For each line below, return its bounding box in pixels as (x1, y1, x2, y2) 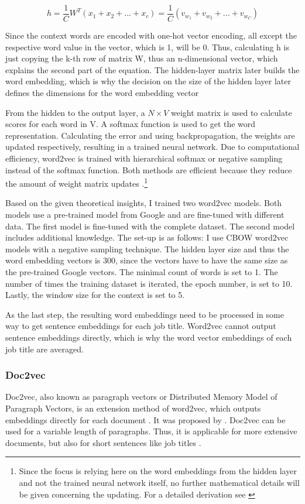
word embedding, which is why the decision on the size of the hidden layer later (5, 75, 291, 87)
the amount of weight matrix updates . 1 (5, 176, 148, 189)
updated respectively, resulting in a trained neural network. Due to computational (5, 140, 300, 153)
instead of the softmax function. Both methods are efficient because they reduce (5, 163, 292, 176)
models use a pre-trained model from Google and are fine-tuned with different (5, 208, 285, 221)
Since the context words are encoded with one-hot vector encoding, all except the (5, 29, 297, 42)
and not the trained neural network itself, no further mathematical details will (19, 476, 300, 488)
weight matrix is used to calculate (171, 106, 292, 118)
